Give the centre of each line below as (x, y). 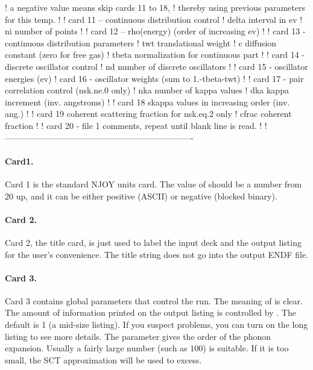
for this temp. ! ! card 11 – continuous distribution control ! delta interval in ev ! (154, 19)
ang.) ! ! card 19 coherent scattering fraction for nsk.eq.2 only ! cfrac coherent (148, 114)
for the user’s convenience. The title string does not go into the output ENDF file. (157, 254)
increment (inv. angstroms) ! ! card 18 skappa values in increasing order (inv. (147, 102)
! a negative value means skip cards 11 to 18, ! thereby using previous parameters (155, 7)
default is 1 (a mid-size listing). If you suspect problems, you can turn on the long (156, 325)
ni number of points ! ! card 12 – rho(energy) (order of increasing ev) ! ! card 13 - (155, 31)
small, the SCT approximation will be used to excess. (103, 359)
